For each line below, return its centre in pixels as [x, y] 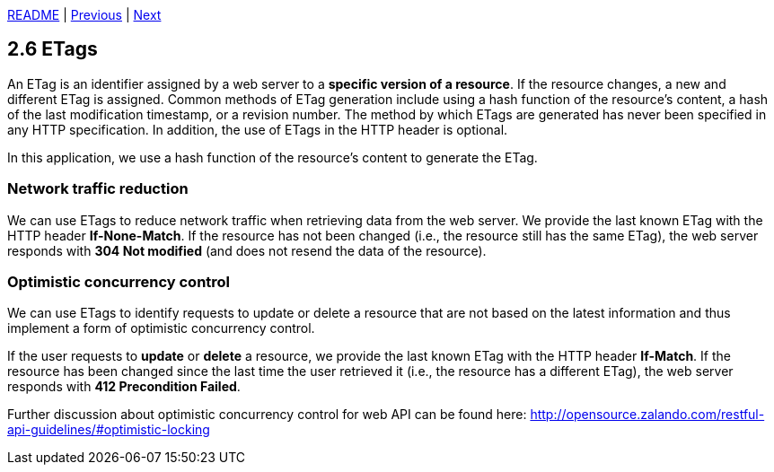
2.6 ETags [53, 49]
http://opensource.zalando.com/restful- [647, 415]
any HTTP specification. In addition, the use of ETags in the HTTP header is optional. [258, 129]
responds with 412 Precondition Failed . [124, 387]
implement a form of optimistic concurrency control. [161, 328]
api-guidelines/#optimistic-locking [109, 430]
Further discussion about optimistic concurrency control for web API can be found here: [267, 415]
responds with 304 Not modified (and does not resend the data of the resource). [247, 250]
